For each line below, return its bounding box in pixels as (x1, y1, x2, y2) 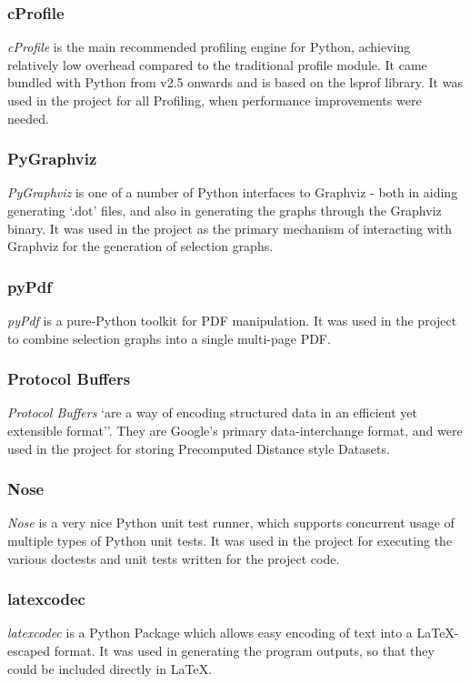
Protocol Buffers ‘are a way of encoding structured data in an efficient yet (7, 403, 417, 422)
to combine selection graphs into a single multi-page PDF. (7, 328, 331, 347)
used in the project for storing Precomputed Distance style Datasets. (7, 438, 390, 458)
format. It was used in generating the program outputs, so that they (54, 641, 435, 659)
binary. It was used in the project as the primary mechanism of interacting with (7, 218, 452, 237)
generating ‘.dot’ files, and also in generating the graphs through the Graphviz (7, 201, 442, 219)
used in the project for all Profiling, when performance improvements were (7, 91, 422, 109)
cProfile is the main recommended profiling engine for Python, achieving (7, 37, 411, 56)
